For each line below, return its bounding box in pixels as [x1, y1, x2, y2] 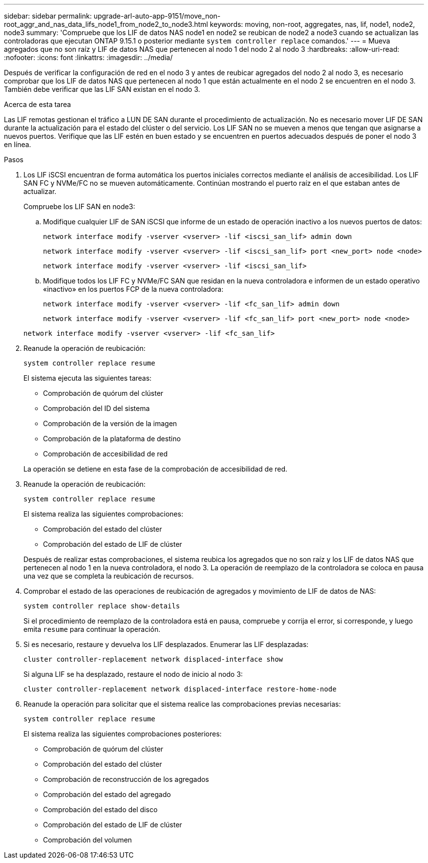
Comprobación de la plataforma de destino [43, 434, 181, 443]
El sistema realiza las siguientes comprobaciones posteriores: [23, 730, 222, 738]
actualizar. [23, 187, 57, 195]
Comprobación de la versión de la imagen [43, 419, 177, 428]
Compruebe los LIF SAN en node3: [23, 202, 135, 211]
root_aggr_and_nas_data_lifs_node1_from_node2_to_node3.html [4, 20, 208, 28]
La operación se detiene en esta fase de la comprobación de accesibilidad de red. [23, 465, 288, 473]
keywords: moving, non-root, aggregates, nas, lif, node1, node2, [210, 20, 415, 28]
